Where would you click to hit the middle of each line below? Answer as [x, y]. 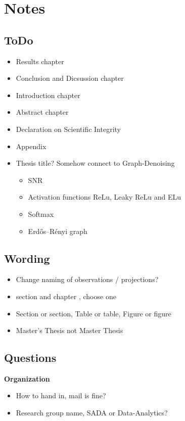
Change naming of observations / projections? [87, 279]
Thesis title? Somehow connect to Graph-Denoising [95, 163]
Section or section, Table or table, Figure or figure [94, 313]
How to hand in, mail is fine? [61, 395]
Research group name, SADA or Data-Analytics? [92, 413]
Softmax [41, 214]
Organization [27, 378]
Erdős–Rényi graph [58, 231]
